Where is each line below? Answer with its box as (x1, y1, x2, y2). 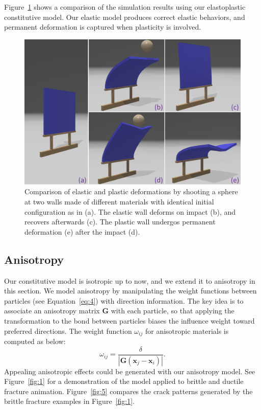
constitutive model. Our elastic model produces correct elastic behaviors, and (4, 11, 245, 22)
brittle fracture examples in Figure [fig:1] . (4, 396, 135, 406)
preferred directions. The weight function (4, 325, 132, 336)
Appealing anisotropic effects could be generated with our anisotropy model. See (4, 366, 255, 376)
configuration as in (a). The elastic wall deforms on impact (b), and (24, 206, 236, 217)
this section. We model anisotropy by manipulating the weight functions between (4, 285, 257, 296)
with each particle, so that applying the (111, 305, 234, 316)
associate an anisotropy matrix (4, 305, 100, 316)
